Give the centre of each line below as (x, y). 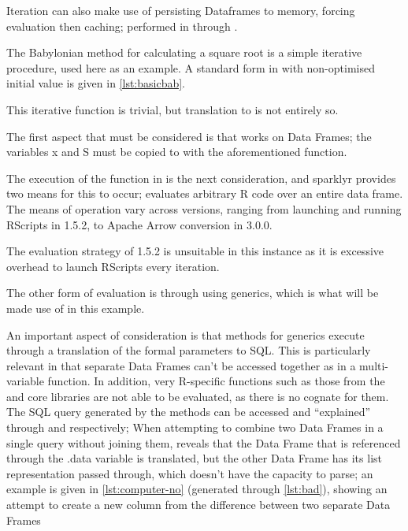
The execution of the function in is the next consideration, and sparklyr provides (201, 178)
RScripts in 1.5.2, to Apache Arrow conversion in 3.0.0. (139, 224)
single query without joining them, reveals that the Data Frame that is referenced (204, 442)
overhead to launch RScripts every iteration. (113, 266)
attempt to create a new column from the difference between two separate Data (198, 505)
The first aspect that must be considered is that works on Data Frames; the (189, 136)
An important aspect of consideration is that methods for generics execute (185, 334)
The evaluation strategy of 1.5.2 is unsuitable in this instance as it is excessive (195, 251)
